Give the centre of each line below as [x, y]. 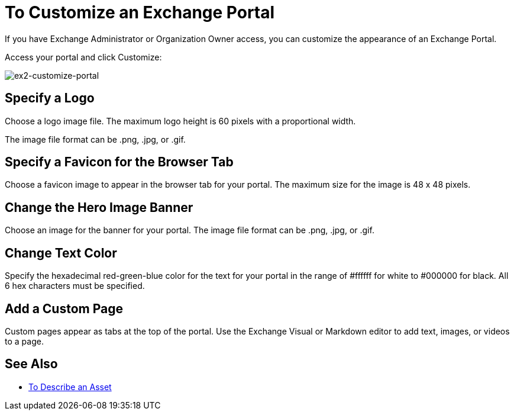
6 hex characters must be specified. [75, 286]
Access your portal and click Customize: [83, 57]
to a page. [24, 341]
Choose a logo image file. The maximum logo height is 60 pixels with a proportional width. [180, 121]
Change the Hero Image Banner [99, 207]
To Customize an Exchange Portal [140, 12]
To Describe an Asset [70, 387]
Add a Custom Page [64, 308]
